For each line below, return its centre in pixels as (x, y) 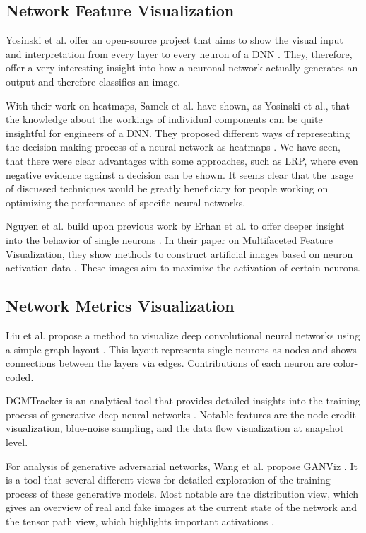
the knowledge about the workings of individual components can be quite (164, 119)
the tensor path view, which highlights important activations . (140, 521)
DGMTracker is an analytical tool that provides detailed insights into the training (183, 400)
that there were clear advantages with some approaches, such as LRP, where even (182, 160)
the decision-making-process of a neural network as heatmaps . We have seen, (173, 147)
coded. (20, 376)
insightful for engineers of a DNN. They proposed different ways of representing (178, 133)
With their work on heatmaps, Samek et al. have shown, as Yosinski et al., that (178, 105)
